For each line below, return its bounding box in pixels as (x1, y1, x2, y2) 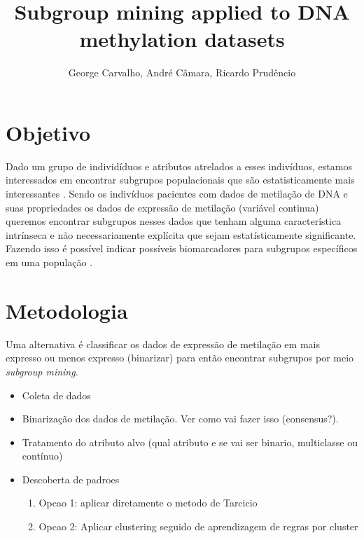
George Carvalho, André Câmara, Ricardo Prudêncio (68, 65, 296, 80)
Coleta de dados (22, 387, 91, 402)
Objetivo (6, 118, 91, 146)
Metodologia (6, 296, 128, 324)
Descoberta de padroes (22, 471, 120, 486)
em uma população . (6, 255, 93, 269)
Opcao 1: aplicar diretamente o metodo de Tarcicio (38, 495, 258, 510)
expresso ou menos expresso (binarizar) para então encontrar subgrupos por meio (6, 350, 354, 365)
